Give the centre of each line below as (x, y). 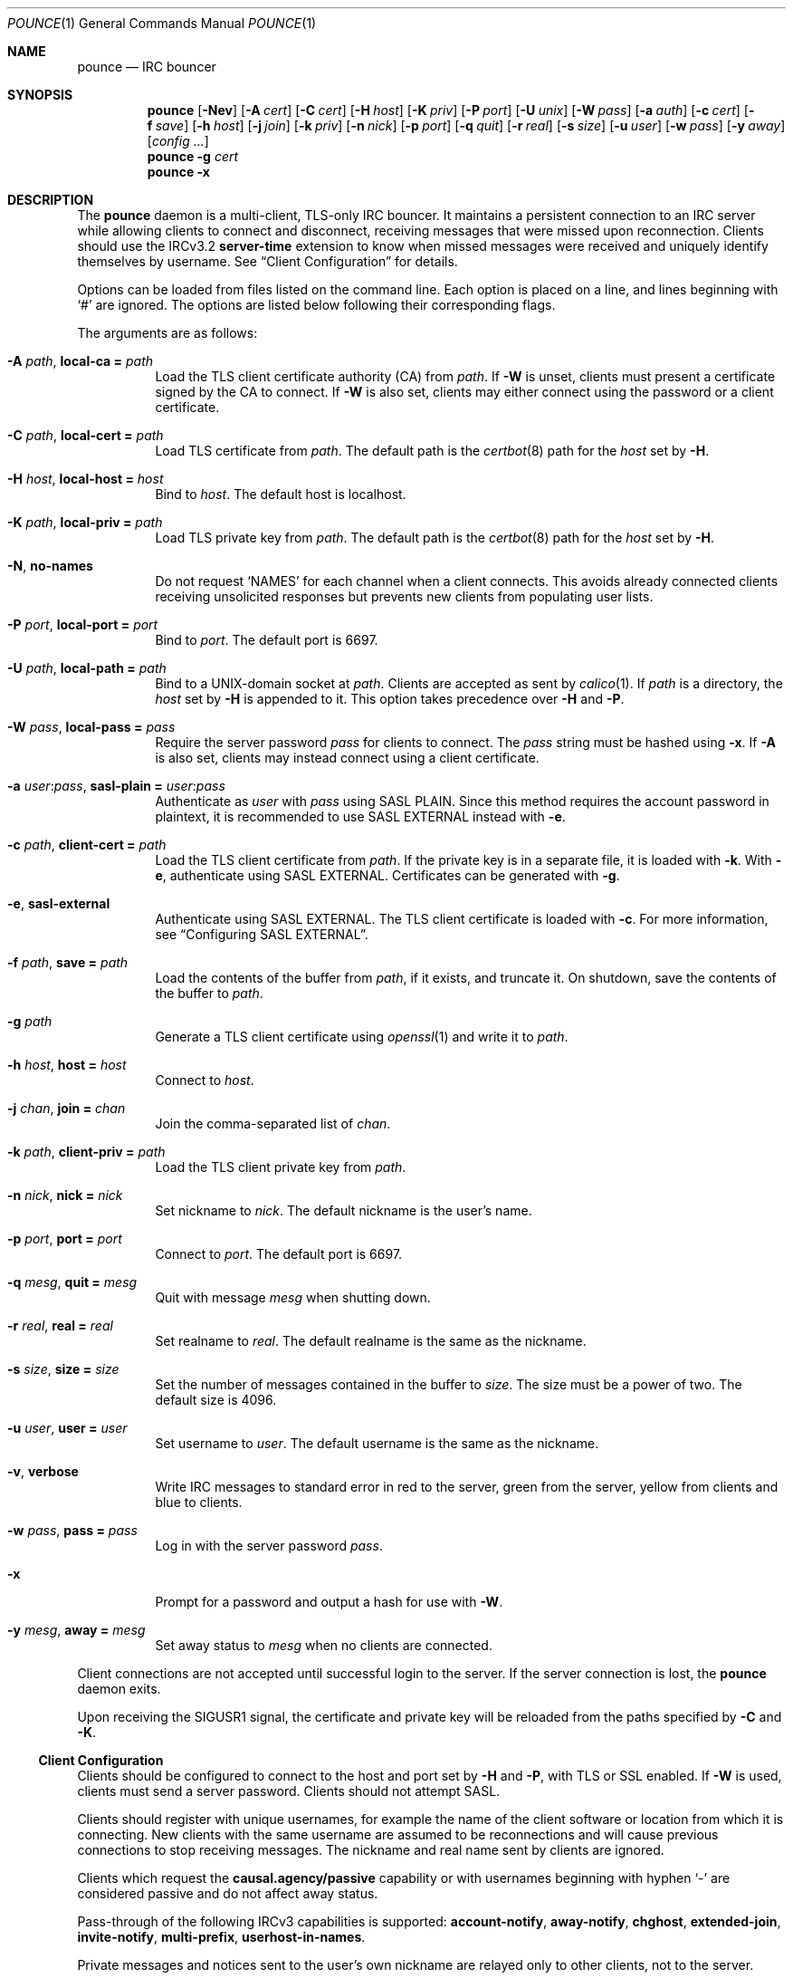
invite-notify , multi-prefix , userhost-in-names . (221, 1937)
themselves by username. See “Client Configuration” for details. (268, 261)
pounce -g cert (193, 156)
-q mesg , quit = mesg (72, 1282)
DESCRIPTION (51, 200)
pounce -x (178, 172)
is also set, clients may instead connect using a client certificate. (347, 758)
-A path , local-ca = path (81, 361)
